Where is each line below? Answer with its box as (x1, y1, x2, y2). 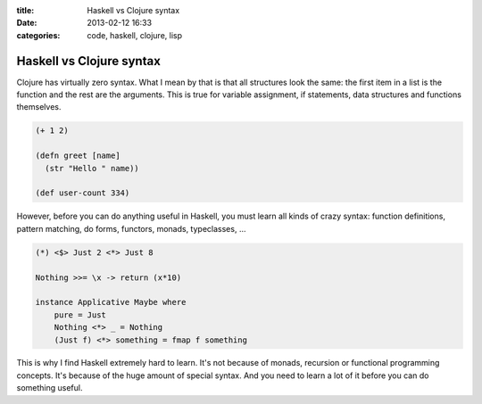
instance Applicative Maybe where (35, 297, 187, 308)
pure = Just (54, 309, 107, 320)
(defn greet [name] (35, 151, 120, 161)
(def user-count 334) (35, 188, 130, 198)
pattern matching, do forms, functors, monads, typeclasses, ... (16, 223, 246, 234)
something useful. (16, 383, 83, 393)
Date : (16, 18, 37, 29)
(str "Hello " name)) (45, 163, 140, 173)
